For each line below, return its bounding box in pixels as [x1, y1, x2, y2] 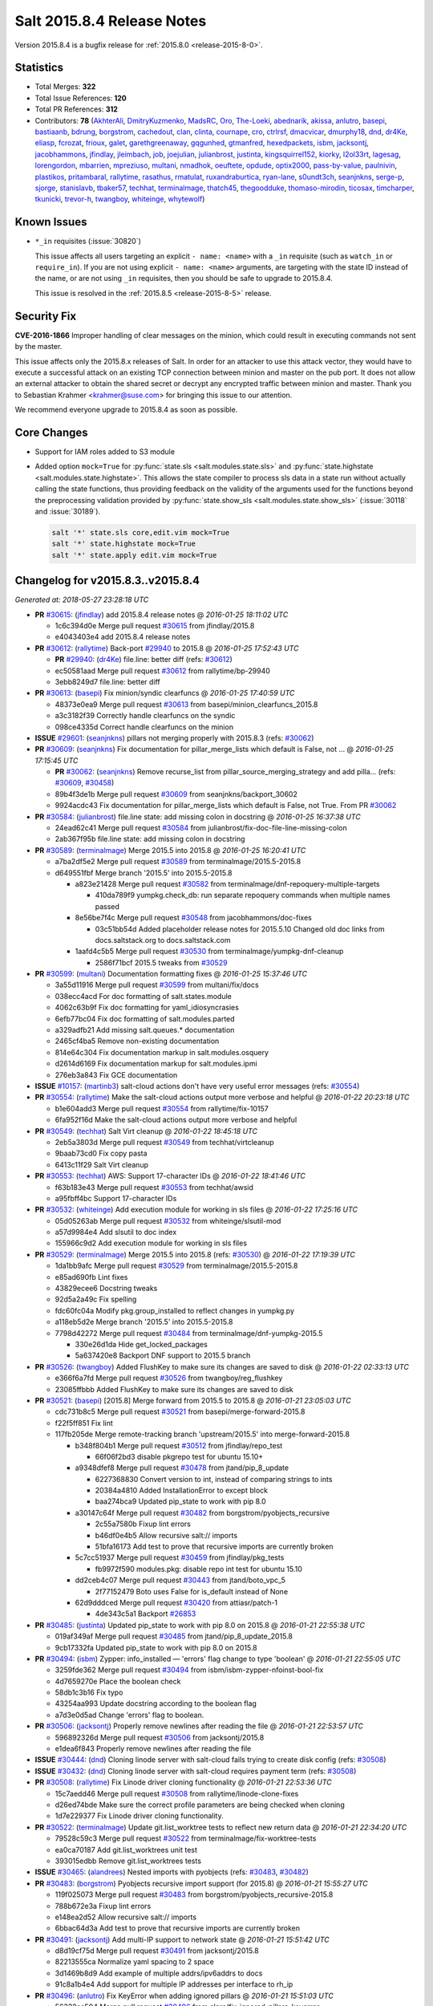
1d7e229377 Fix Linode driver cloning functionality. [55, 1811, 224, 1821]
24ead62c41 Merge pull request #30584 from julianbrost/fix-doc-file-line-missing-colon [55, 823, 348, 833]
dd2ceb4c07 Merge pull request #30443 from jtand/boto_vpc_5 [75, 1575, 286, 1585]
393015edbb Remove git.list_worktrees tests [55, 1856, 202, 1866]
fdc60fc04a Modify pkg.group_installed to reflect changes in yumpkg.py [55, 1306, 295, 1315]
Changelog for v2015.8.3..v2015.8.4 [14, 574, 200, 587]
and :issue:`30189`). [34, 506, 101, 516]
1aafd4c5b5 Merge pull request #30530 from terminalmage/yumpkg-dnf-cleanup [75, 947, 344, 956]
